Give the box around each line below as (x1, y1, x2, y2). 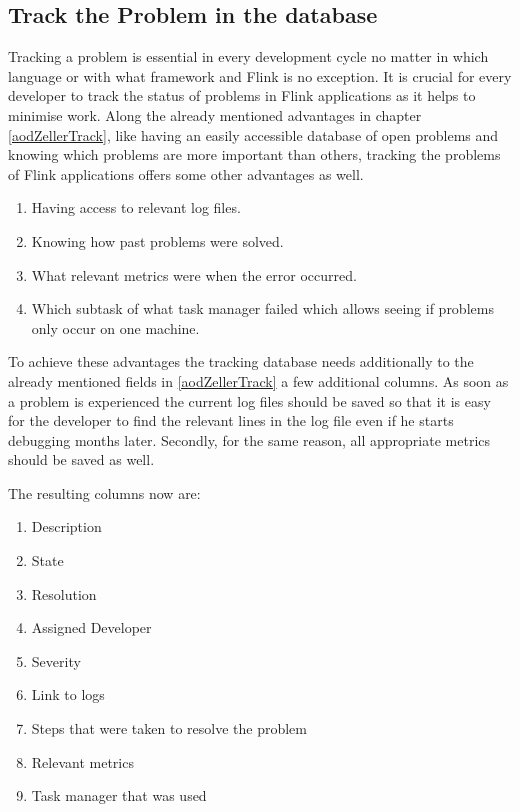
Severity (31, 650, 81, 671)
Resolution (31, 583, 97, 604)
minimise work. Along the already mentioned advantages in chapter (8, 104, 422, 125)
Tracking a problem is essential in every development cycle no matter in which (8, 46, 489, 67)
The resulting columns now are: (8, 482, 201, 503)
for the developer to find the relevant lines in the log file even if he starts (8, 410, 454, 431)
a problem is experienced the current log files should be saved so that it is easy (8, 390, 491, 411)
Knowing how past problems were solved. (31, 230, 284, 251)
